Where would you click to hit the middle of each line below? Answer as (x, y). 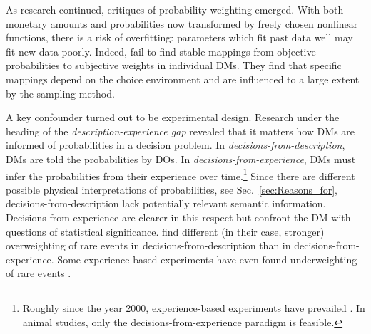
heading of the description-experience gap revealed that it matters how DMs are (181, 131)
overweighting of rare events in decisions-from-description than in (148, 245)
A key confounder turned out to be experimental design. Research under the (173, 117)
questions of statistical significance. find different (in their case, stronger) (165, 231)
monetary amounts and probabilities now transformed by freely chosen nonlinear (182, 23)
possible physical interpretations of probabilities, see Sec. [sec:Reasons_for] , (172, 189)
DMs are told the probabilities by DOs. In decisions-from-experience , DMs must (181, 158)
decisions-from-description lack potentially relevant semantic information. (166, 203)
